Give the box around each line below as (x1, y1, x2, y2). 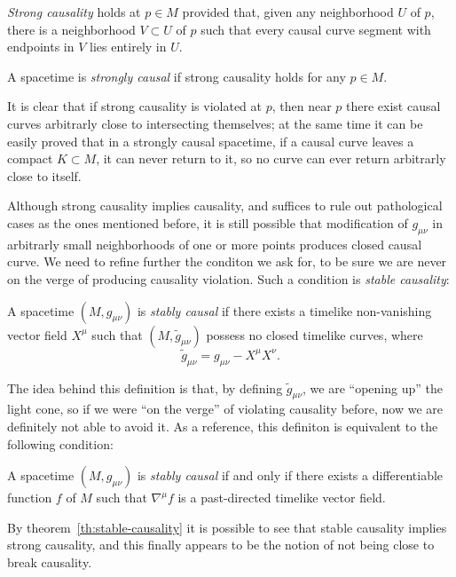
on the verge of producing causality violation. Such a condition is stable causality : (7, 269, 450, 288)
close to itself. (7, 166, 82, 185)
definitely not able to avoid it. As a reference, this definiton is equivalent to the (7, 416, 438, 435)
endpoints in (7, 37, 75, 56)
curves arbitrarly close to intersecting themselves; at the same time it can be (7, 114, 423, 132)
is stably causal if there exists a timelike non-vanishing (137, 301, 432, 320)
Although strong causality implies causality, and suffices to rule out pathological (7, 196, 443, 215)
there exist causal (346, 97, 441, 115)
